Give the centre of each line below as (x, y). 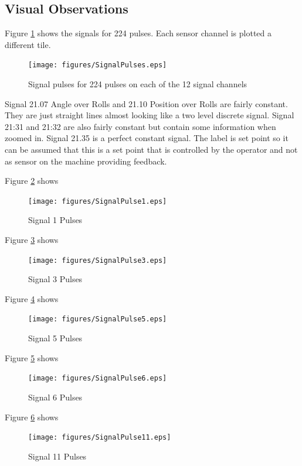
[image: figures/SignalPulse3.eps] (98, 260)
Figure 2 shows (32, 181)
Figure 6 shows (32, 417)
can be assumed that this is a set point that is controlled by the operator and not (151, 150)
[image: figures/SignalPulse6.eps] (98, 378)
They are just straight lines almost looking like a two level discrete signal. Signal (150, 115)
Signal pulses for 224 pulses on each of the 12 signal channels (138, 84)
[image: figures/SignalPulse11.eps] (100, 438)
